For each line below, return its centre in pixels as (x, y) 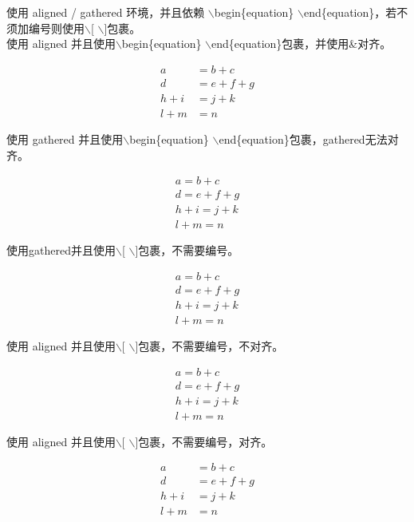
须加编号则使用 (45, 28)
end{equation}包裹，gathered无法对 (309, 138)
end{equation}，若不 (356, 12)
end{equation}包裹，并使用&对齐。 (302, 43)
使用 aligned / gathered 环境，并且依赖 (106, 12)
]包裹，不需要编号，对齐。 (204, 441)
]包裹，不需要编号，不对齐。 (209, 345)
